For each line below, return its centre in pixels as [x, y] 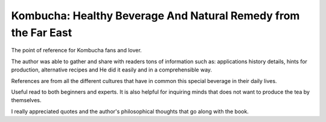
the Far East [42, 32]
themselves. [26, 100]
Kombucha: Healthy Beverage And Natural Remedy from [155, 16]
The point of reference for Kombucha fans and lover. [76, 50]
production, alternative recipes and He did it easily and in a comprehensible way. [112, 70]
